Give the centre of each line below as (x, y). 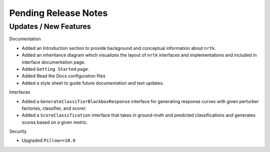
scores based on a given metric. (55, 122)
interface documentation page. (54, 62)
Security (18, 132)
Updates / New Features (50, 26)
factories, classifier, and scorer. (54, 108)
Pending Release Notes (58, 13)
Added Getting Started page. (55, 69)
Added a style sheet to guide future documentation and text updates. (93, 83)
